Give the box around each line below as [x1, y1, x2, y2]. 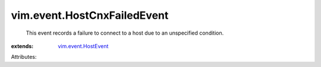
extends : [11, 42, 34, 49]
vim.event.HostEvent [58, 42, 109, 49]
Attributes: [11, 53, 37, 61]
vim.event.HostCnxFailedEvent [11, 9, 169, 22]
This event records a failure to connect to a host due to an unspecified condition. [26, 29, 224, 36]
